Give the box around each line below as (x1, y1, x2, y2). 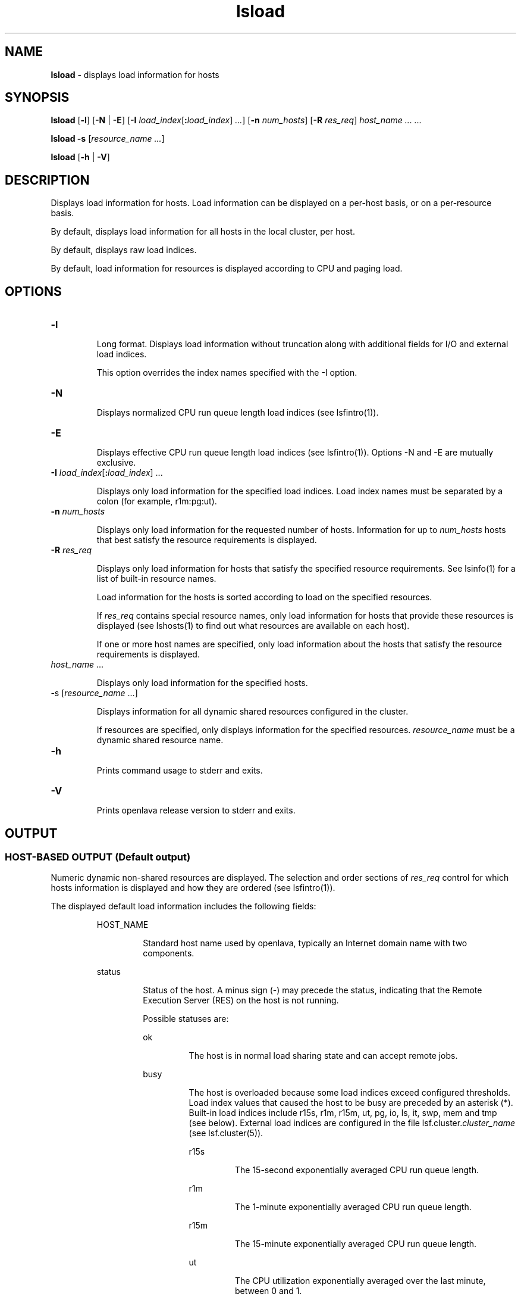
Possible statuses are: (143, 1014, 229, 1024)
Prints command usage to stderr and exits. (96, 765, 263, 776)
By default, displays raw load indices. (51, 245, 197, 255)
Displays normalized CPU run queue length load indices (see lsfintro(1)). (96, 407, 379, 418)
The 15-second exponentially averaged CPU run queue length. (235, 1165, 479, 1176)
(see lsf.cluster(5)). (189, 1128, 263, 1139)
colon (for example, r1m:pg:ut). (96, 496, 217, 507)
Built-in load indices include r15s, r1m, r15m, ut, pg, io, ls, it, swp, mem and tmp (189, 1108, 497, 1118)
